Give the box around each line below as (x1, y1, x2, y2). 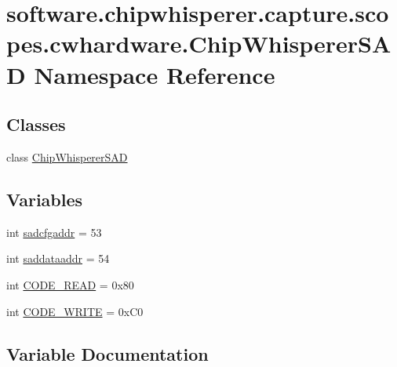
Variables (6, 187, 83, 211)
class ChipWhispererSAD (6, 148, 128, 165)
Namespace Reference (34, 58, 275, 90)
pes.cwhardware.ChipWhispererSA (6, 27, 392, 60)
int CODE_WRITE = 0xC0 (6, 303, 144, 319)
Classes (6, 112, 66, 136)
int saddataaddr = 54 (6, 250, 110, 267)
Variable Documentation (6, 341, 209, 365)
